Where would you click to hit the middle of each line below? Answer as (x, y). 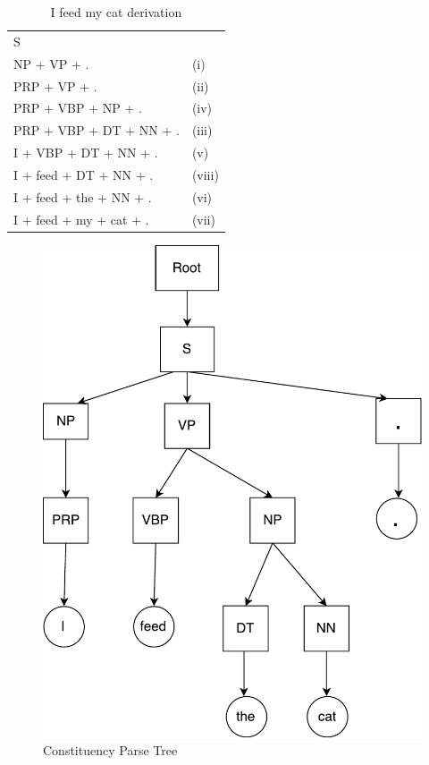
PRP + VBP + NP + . (78, 108)
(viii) (205, 174)
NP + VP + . (51, 63)
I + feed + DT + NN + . (84, 174)
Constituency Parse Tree (110, 750)
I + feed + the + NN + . (83, 196)
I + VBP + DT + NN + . (86, 153)
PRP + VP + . (55, 85)
